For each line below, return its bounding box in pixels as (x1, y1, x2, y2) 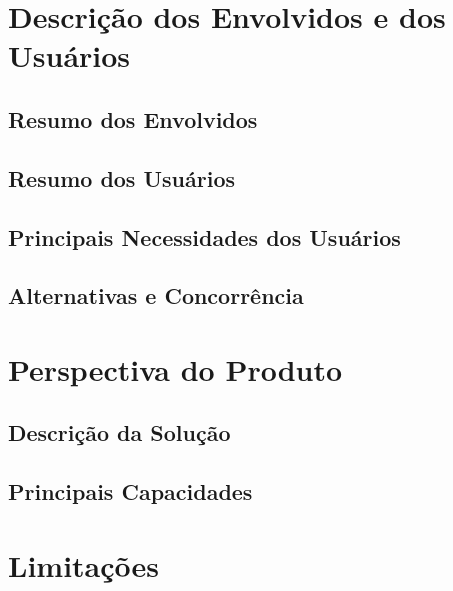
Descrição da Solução (8, 417, 231, 448)
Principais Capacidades (8, 476, 253, 507)
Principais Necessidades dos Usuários (8, 221, 401, 252)
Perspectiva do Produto (8, 348, 343, 389)
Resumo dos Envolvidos (8, 103, 258, 134)
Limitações (8, 544, 160, 585)
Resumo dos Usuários (8, 162, 235, 193)
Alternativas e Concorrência (8, 280, 304, 311)
